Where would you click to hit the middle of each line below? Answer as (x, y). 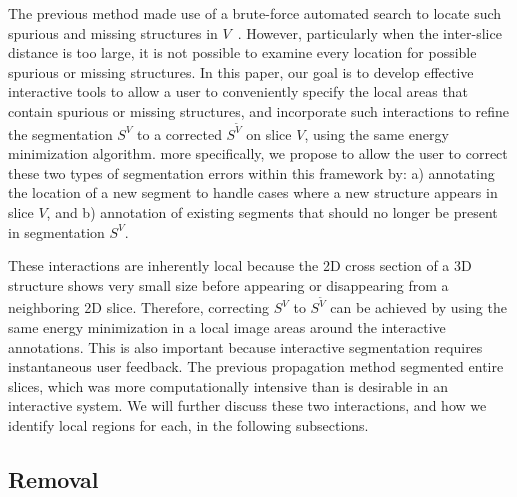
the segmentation (60, 133)
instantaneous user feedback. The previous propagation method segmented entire (256, 366)
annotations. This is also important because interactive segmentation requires (245, 346)
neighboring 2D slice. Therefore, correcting (139, 307)
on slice (269, 133)
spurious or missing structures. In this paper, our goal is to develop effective (241, 71)
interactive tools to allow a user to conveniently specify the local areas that (238, 91)
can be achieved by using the (418, 307)
